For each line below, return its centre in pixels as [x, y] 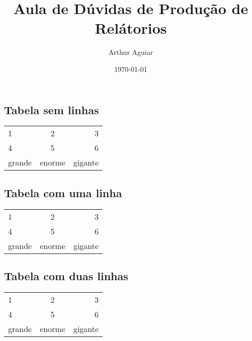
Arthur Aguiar [131, 52]
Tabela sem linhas [52, 109]
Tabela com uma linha [63, 192]
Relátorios [131, 28]
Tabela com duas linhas [66, 275]
